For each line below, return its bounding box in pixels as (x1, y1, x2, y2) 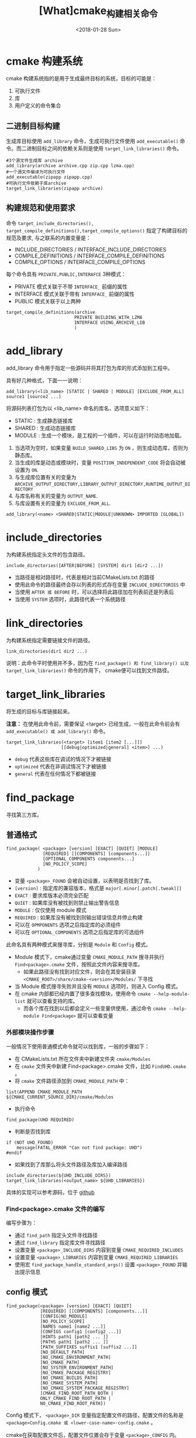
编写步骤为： (6, 1219, 37, 1226)
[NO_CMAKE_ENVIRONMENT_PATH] (40, 1354, 111, 1360)
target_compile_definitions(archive (6, 309, 95, 315)
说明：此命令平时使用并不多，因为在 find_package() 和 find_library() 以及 (6, 659, 189, 666)
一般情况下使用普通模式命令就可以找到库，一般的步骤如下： (6, 1043, 150, 1050)
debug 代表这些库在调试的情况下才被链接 (14, 755, 112, 762)
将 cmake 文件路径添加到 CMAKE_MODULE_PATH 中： (14, 1077, 130, 1084)
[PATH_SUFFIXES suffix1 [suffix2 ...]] (40, 1344, 137, 1350)
